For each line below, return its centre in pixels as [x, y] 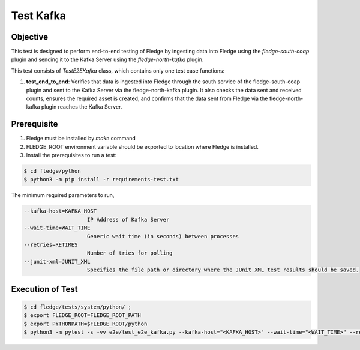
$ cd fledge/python [52, 171]
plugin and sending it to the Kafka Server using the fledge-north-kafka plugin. [107, 59]
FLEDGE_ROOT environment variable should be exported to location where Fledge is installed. [142, 146]
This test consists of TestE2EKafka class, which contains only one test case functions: [118, 71]
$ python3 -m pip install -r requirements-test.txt [101, 180]
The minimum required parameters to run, [63, 195]
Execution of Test [44, 289]
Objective [30, 37]
